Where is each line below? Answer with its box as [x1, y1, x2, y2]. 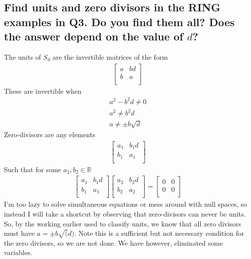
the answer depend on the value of [4, 29, 184, 44]
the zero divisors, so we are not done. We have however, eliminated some [4, 237, 223, 248]
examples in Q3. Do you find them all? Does [4, 14, 235, 29]
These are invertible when [4, 85, 82, 96]
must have [4, 228, 35, 238]
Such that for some [4, 164, 62, 174]
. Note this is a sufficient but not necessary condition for [74, 228, 244, 238]
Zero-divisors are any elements [4, 129, 95, 140]
